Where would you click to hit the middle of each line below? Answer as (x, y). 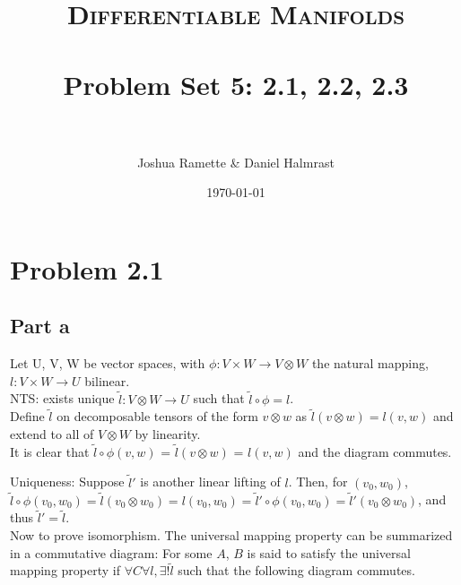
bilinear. (107, 380)
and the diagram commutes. (375, 451)
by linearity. (168, 434)
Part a (40, 326)
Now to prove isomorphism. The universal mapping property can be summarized (231, 534)
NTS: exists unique (62, 398)
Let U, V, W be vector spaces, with (108, 363)
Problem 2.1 (87, 268)
